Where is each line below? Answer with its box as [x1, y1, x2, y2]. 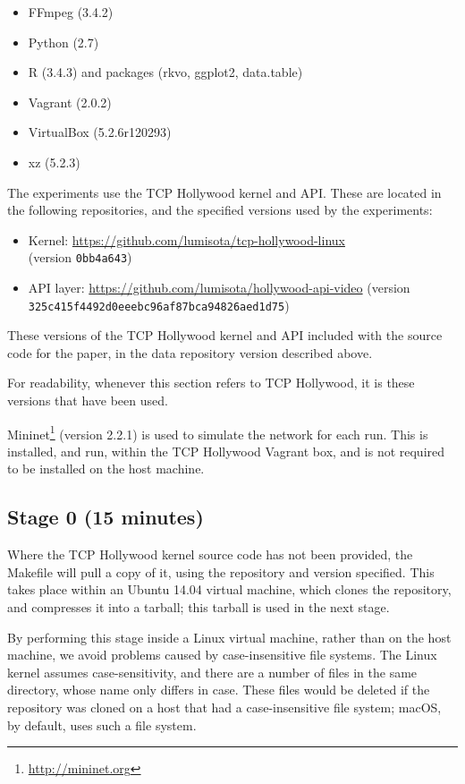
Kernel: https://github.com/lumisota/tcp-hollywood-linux [28, 230, 345, 249]
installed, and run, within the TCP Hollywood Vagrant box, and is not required [7, 441, 445, 460]
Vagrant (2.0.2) [28, 92, 112, 111]
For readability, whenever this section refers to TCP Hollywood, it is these [7, 373, 415, 392]
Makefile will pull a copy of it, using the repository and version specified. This [7, 562, 435, 581]
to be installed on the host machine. [7, 459, 205, 478]
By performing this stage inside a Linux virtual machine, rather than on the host [7, 627, 452, 646]
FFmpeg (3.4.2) [28, 3, 114, 21]
